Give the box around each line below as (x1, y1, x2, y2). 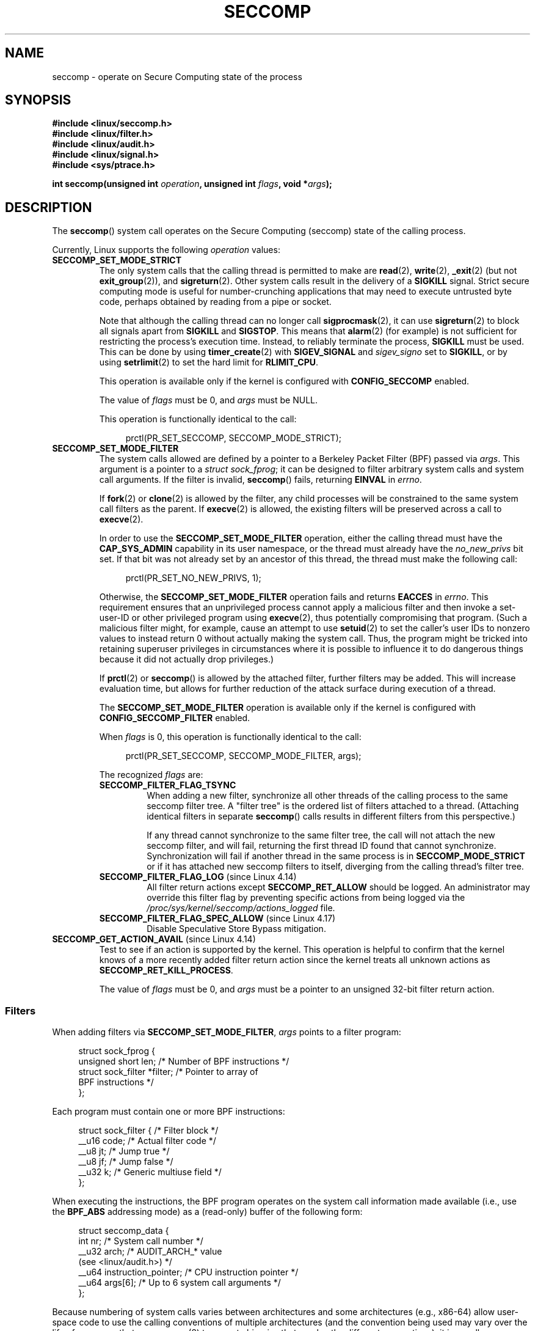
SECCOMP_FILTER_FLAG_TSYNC (99, 780, 236, 791)
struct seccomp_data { (78, 1225, 169, 1236)
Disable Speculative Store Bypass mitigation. (147, 923, 326, 934)
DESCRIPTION (5, 199, 92, 215)
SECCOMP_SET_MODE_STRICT (52, 255, 182, 266)
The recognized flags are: (99, 769, 203, 780)
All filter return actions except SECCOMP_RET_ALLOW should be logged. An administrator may (147, 882, 530, 893)
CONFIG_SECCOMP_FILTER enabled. (99, 713, 250, 724)
